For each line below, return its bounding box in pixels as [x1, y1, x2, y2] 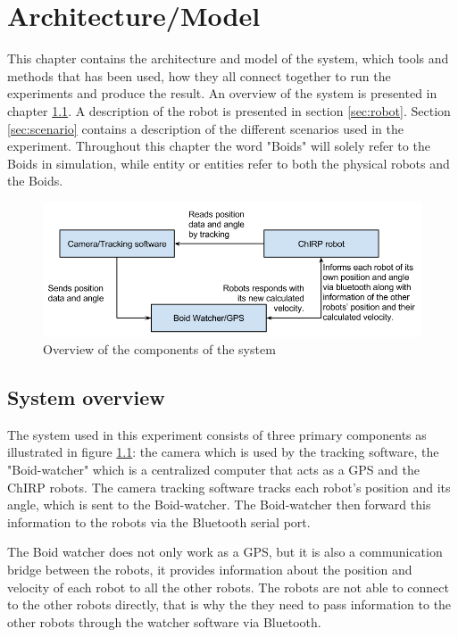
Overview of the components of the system [43, 340, 276, 359]
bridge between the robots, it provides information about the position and [7, 560, 412, 579]
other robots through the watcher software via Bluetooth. [7, 612, 321, 631]
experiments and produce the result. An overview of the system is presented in [7, 84, 437, 103]
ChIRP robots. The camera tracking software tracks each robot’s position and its [7, 477, 451, 496]
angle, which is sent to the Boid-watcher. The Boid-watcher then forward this [7, 495, 431, 514]
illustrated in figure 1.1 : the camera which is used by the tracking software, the [7, 443, 439, 461]
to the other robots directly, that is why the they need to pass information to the [7, 595, 452, 614]
